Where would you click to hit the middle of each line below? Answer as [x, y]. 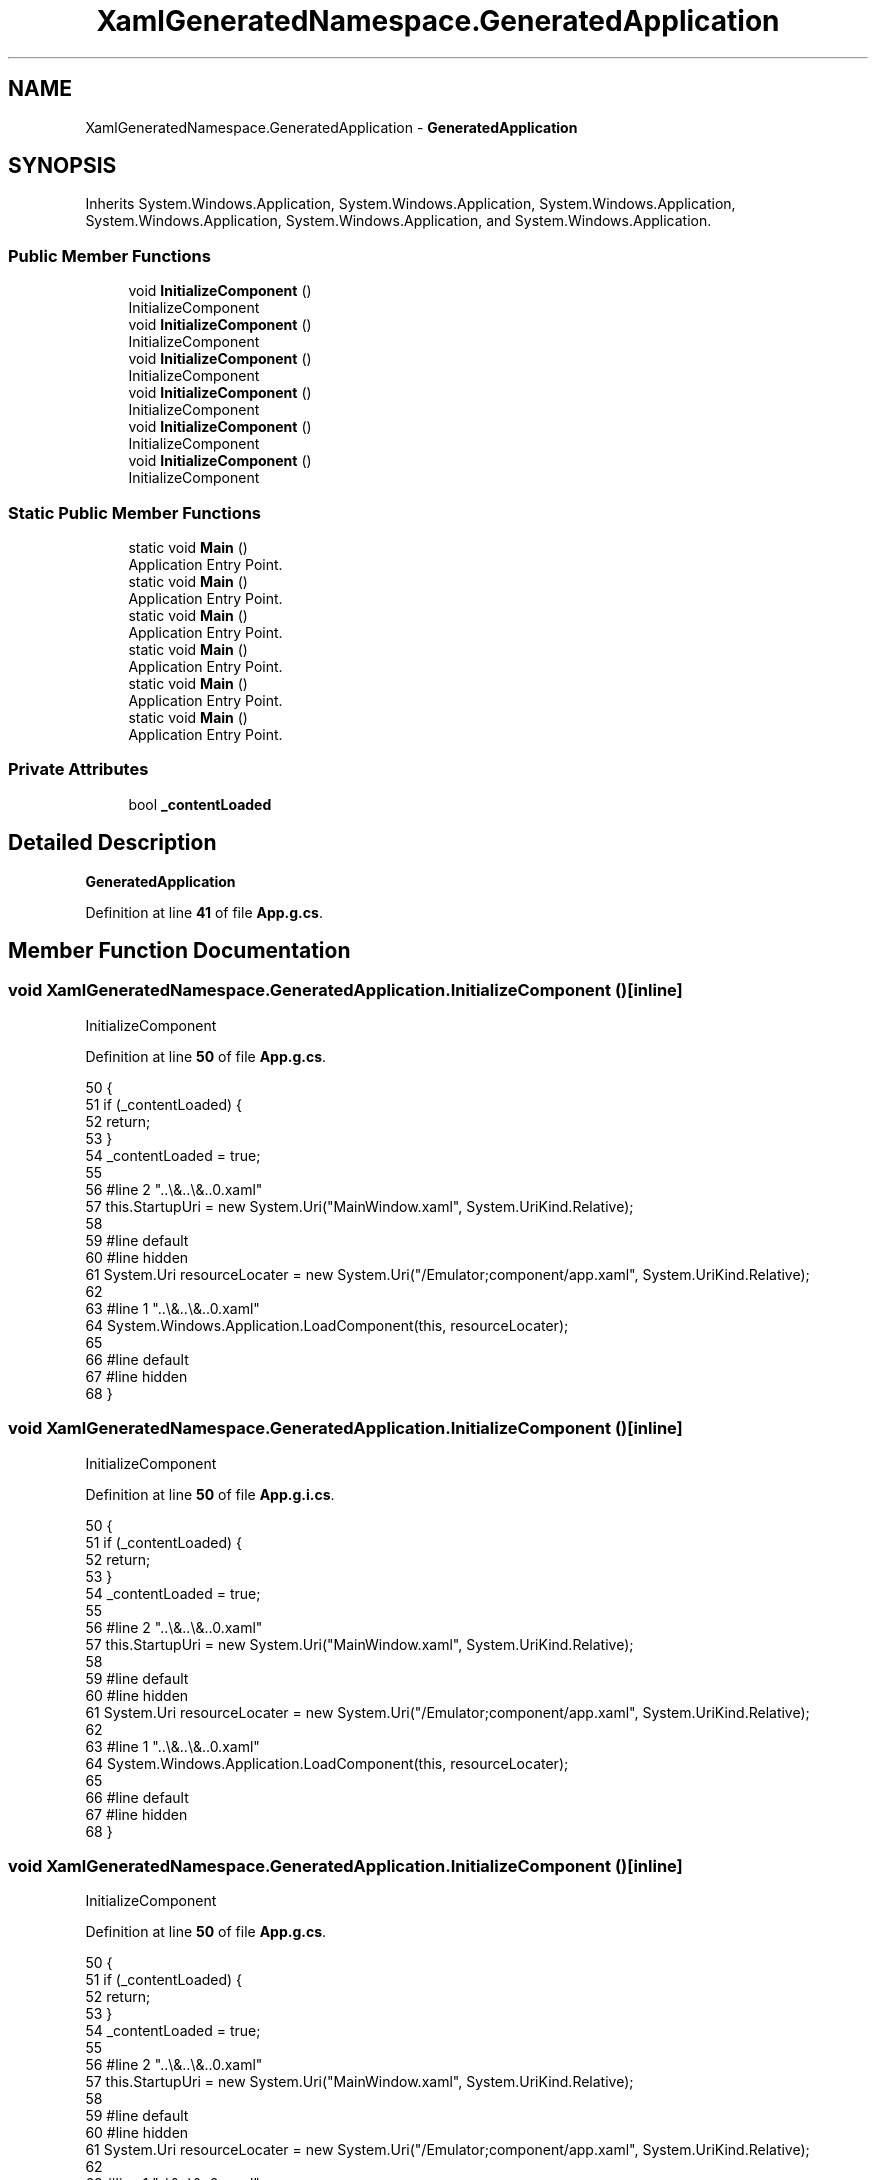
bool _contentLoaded [200, 804]
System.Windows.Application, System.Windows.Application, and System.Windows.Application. [398, 221]
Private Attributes [78, 769]
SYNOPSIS [62, 166]
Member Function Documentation [179, 950]
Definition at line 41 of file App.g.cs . [204, 912]
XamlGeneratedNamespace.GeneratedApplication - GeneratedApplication [331, 127]
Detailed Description [112, 843]
